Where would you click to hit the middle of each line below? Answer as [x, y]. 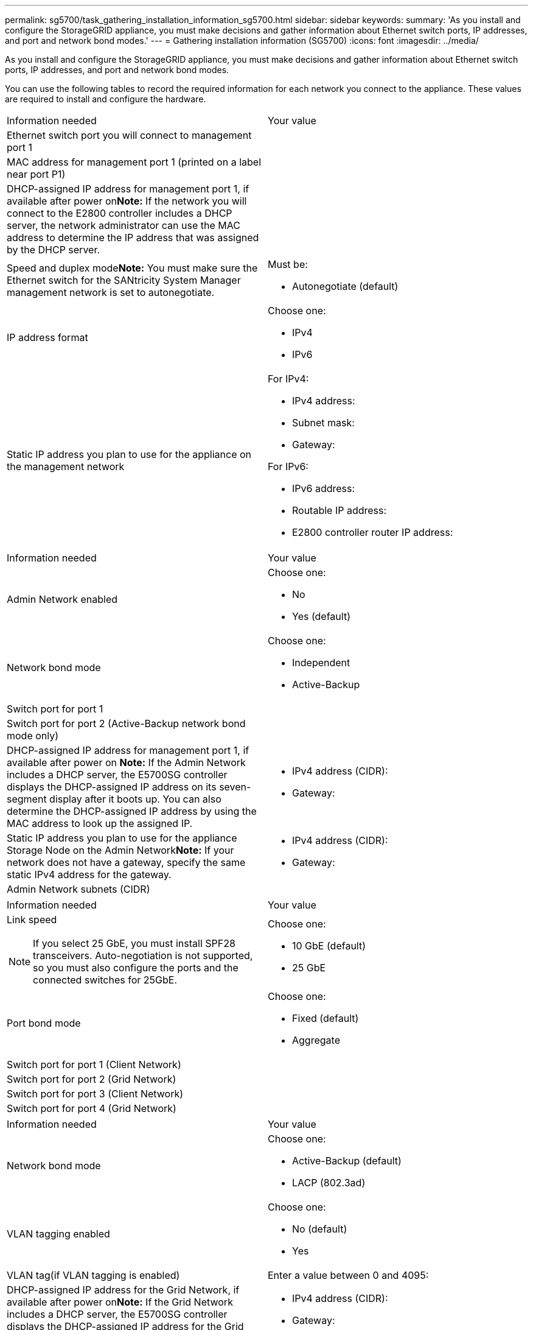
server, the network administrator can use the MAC [124, 225]
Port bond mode [44, 1023]
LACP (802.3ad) [329, 1183]
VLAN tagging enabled [58, 1234]
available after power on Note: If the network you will [127, 201]
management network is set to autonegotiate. [111, 292]
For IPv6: [288, 466]
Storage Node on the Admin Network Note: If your [120, 850]
